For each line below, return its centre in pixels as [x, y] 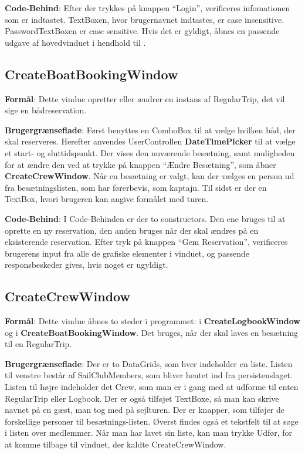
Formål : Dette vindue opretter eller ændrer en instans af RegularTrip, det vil [145, 98]
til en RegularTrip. [38, 344]
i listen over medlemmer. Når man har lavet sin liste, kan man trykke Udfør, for [149, 433]
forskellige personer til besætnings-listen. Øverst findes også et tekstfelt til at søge [152, 421]
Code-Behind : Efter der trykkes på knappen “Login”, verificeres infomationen [148, 8]
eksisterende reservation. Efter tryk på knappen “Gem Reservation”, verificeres [146, 242]
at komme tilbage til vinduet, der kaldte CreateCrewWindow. [116, 444]
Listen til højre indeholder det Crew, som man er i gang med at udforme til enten [152, 387]
